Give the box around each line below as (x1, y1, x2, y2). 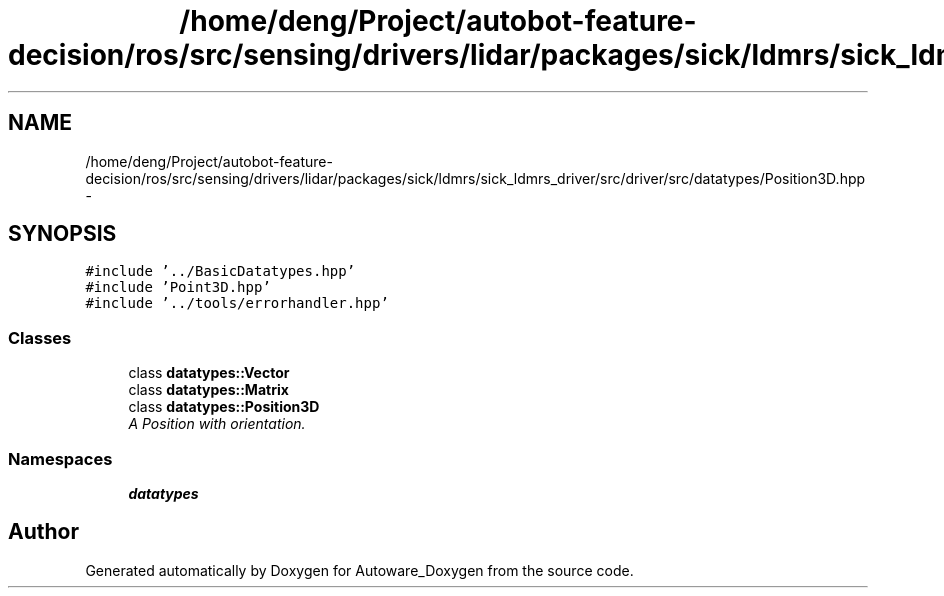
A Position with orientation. (128, 415, 306, 433)
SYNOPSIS (8, 221, 117, 247)
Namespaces (8, 448, 113, 469)
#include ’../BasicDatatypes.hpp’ (85, 263, 356, 280)
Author (8, 519, 79, 545)
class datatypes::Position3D (128, 398, 320, 416)
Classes (8, 327, 72, 348)
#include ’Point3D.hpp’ (85, 279, 271, 296)
